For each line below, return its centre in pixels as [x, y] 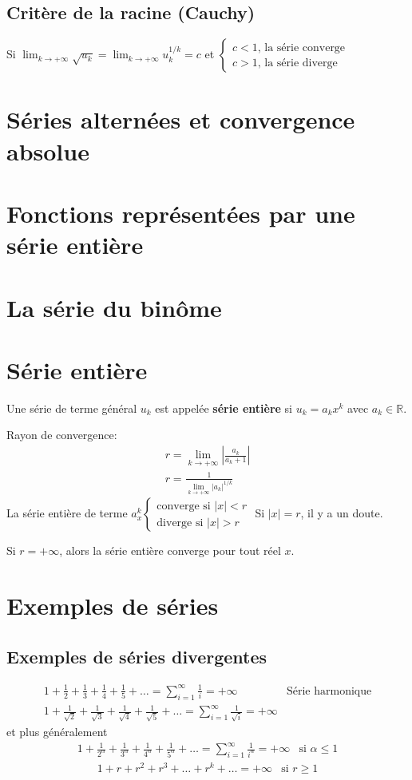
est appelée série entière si [224, 408]
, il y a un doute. [342, 513]
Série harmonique [329, 691]
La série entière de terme [67, 513]
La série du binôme [114, 307]
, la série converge [301, 48]
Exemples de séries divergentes [137, 656]
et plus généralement [57, 731]
